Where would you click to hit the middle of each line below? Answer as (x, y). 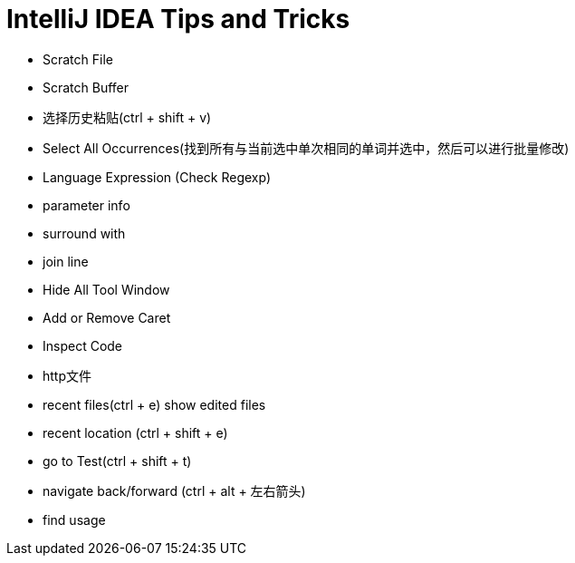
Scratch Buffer (86, 87)
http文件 (67, 375)
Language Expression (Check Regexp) (157, 177)
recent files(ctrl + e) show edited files (154, 404)
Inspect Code (83, 345)
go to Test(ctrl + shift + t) (117, 461)
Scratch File (78, 59)
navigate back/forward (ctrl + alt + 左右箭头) (174, 490)
